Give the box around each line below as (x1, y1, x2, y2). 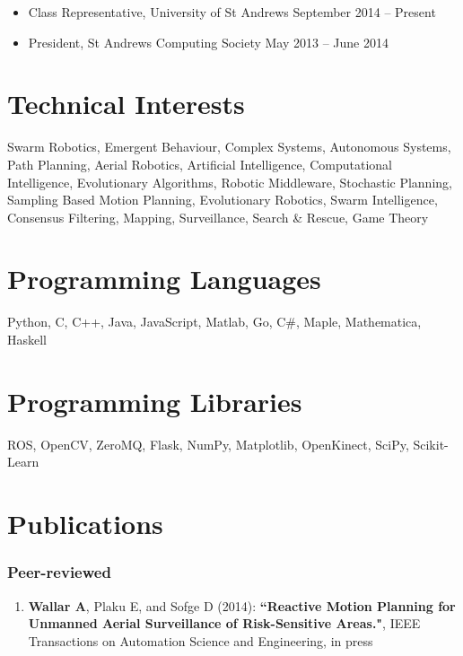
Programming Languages (7, 260, 321, 297)
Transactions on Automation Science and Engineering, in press (28, 631, 373, 650)
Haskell (7, 330, 48, 348)
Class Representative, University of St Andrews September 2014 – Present (28, 3, 436, 21)
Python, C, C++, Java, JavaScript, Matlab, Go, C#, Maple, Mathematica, (7, 312, 422, 331)
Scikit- (413, 434, 449, 453)
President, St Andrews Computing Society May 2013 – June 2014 (28, 32, 389, 51)
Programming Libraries (7, 382, 302, 419)
